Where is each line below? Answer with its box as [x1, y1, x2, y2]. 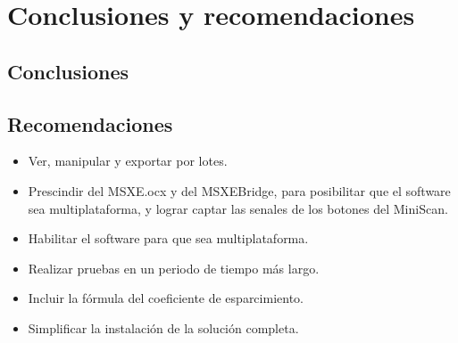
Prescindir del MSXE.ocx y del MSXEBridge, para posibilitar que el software [28, 181, 451, 200]
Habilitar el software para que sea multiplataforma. [28, 229, 309, 248]
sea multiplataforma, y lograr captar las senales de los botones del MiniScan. [28, 199, 448, 217]
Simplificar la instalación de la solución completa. [28, 318, 299, 337]
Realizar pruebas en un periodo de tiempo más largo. [28, 258, 320, 277]
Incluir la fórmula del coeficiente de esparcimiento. [28, 289, 304, 307]
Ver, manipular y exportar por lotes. [28, 151, 228, 170]
